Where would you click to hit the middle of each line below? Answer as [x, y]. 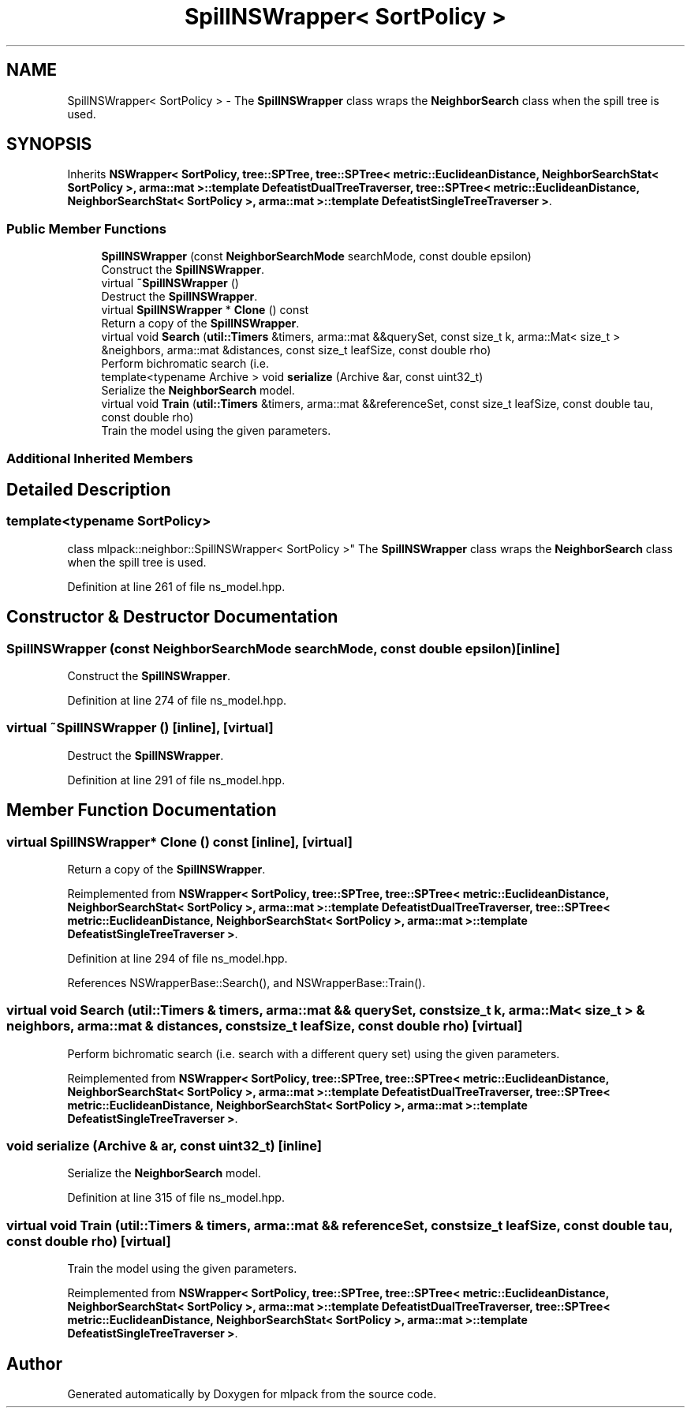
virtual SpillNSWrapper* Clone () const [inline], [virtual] [179, 842]
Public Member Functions [86, 228]
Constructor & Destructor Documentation [172, 617]
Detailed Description [89, 489]
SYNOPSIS [49, 144]
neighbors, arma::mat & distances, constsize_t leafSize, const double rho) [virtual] [265, 1026]
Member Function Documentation [142, 810]
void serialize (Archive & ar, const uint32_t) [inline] [164, 1146]
